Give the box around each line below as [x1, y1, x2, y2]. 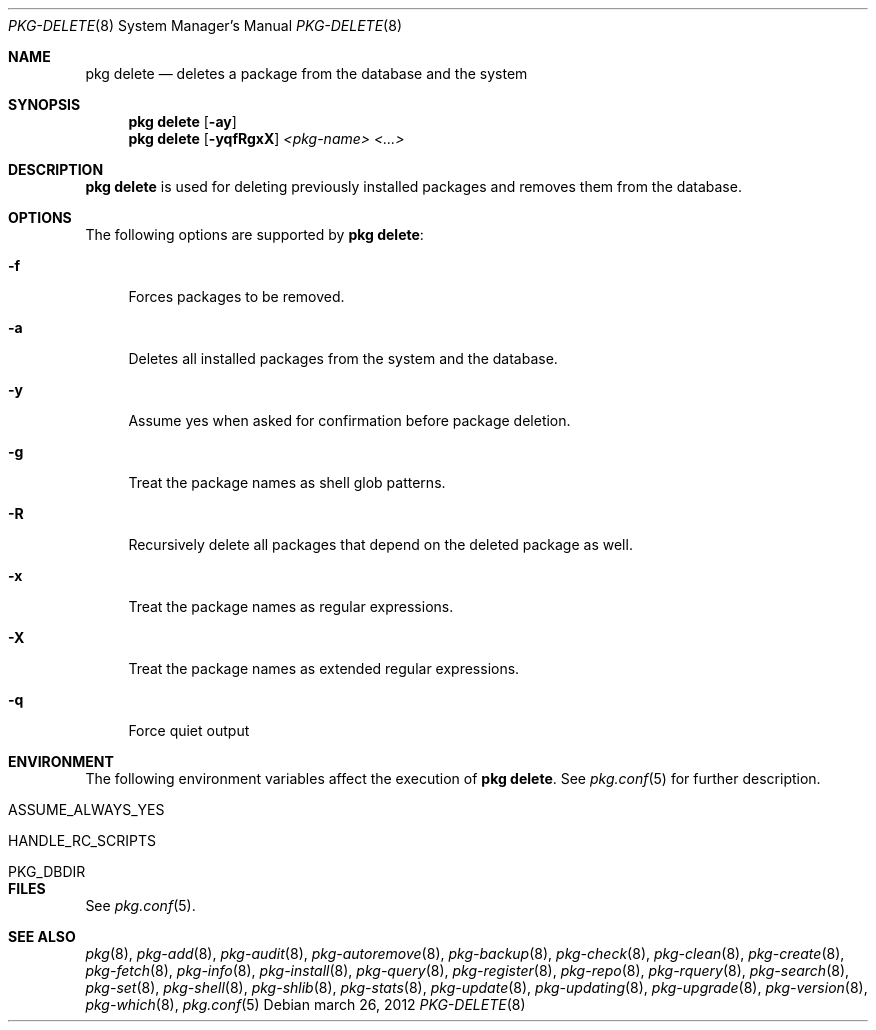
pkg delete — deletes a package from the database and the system [85, 65, 528, 82]
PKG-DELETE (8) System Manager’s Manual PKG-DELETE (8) [8, 17, 402, 34]
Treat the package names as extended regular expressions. [128, 660, 520, 677]
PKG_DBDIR [8, 863, 86, 880]
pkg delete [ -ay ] [128, 113, 237, 130]
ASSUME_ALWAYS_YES [8, 801, 165, 818]
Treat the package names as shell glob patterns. [128, 474, 446, 491]
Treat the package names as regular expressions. [128, 598, 454, 615]
